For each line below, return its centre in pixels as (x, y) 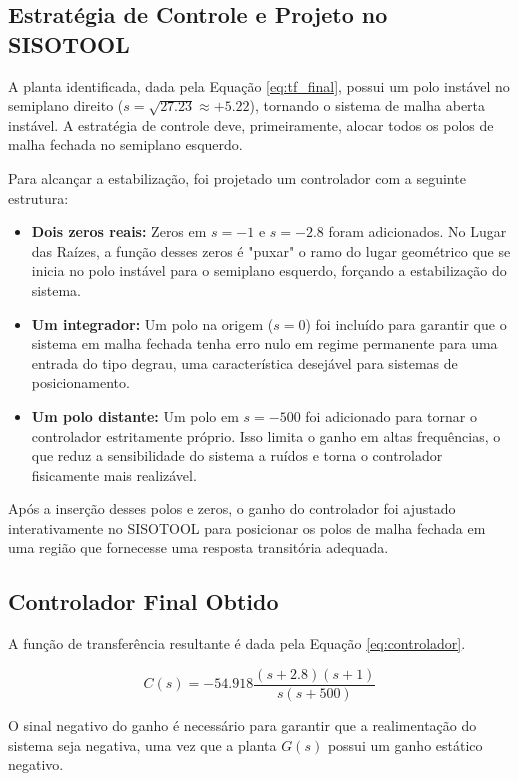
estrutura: (38, 197)
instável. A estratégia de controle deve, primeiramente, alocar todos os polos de (251, 124)
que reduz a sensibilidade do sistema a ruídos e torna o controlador (237, 455)
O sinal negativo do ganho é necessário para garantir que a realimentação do (242, 724)
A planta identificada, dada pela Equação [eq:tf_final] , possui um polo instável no (259, 85)
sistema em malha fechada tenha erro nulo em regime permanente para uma (264, 343)
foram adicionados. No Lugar (417, 231)
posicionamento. (80, 382)
